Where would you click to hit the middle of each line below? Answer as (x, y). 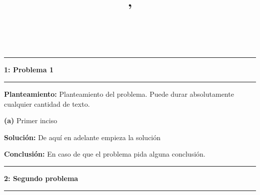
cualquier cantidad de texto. (47, 103)
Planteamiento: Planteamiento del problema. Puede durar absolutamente (119, 94)
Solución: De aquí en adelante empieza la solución (82, 137)
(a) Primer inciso (31, 120)
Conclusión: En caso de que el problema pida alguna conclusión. (105, 154)
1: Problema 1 (29, 70)
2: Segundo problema (41, 178)
